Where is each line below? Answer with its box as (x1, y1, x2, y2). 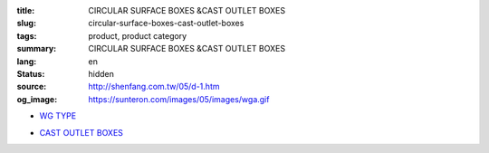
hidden (88, 68, 115, 79)
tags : (16, 30, 37, 41)
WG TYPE (39, 110, 77, 121)
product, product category (88, 30, 187, 41)
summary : (16, 43, 57, 54)
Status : (16, 68, 45, 79)
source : (16, 81, 47, 92)
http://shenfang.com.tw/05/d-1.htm (88, 81, 220, 92)
